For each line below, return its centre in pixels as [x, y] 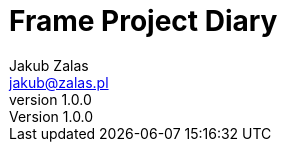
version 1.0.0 [50, 99]
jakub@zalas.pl [59, 82]
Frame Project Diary [143, 21]
